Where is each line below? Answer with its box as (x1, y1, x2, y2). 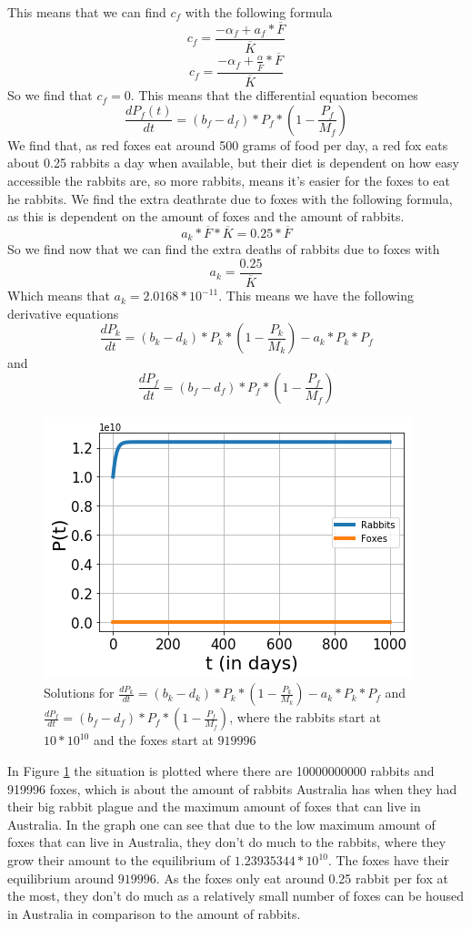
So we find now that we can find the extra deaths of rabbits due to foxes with (7, 240, 440, 259)
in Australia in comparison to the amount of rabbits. (7, 903, 301, 923)
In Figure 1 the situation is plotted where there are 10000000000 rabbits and (7, 761, 435, 781)
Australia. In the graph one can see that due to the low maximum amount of (7, 814, 436, 833)
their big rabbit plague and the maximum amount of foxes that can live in (7, 797, 421, 816)
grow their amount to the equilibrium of (7, 851, 231, 870)
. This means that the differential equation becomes (130, 86, 418, 105)
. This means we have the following (218, 286, 415, 305)
